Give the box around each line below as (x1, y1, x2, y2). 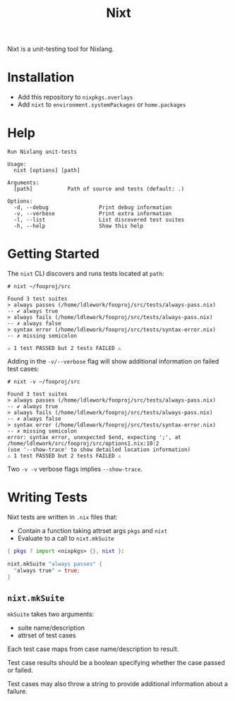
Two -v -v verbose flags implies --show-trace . (7, 465, 143, 473)
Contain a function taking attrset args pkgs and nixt (17, 526, 168, 534)
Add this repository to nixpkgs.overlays (17, 93, 133, 102)
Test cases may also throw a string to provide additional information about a (7, 680, 228, 688)
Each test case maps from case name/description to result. (7, 645, 179, 654)
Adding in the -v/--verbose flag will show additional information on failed (7, 357, 219, 365)
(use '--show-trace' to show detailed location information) (7, 446, 191, 453)
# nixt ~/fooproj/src (7, 283, 71, 290)
